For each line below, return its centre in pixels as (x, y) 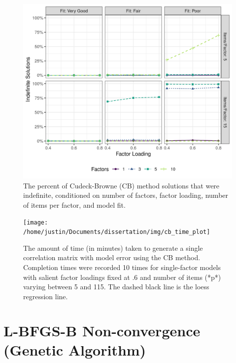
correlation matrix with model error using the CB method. (112, 257)
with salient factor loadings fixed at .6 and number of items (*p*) (122, 277)
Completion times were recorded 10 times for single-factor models (122, 267)
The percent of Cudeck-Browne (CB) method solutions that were (121, 185)
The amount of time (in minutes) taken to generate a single (113, 248)
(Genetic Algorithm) (75, 349)
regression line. (46, 296)
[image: (36, 222)
